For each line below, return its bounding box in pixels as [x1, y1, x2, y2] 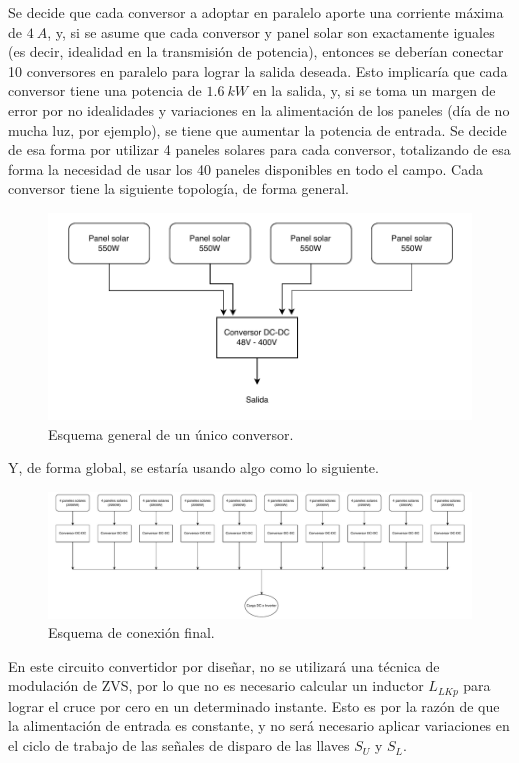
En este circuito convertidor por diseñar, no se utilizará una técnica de [8, 655, 440, 676]
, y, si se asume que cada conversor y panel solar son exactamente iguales [47, 21, 495, 42]
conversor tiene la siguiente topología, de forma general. [8, 178, 349, 199]
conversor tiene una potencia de [8, 80, 202, 101]
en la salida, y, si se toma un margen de [252, 80, 496, 101]
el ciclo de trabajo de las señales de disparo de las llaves [8, 735, 350, 756]
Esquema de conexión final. [48, 622, 215, 643]
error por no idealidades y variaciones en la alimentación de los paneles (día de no [8, 99, 510, 120]
